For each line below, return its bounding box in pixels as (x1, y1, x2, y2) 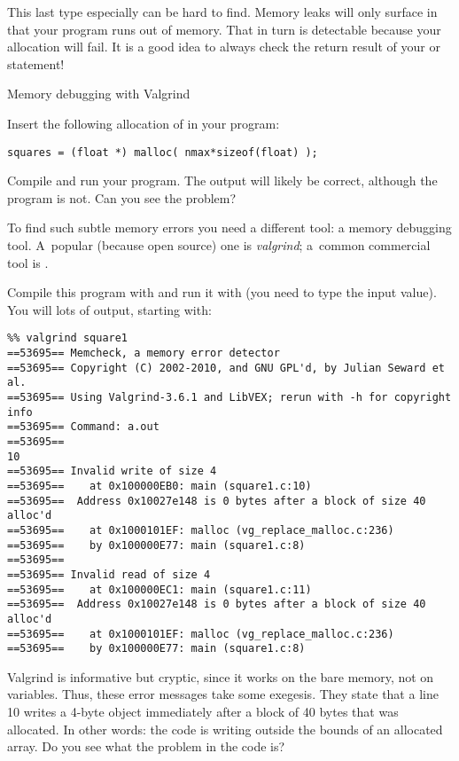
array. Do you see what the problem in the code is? (7, 737, 285, 756)
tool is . (7, 253, 49, 271)
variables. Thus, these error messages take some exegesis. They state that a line (7, 685, 439, 703)
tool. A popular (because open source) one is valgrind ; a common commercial (7, 236, 431, 254)
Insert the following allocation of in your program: (7, 114, 280, 132)
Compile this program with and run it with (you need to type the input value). (7, 283, 437, 302)
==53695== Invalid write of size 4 (7, 465, 217, 478)
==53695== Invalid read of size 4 (7, 568, 211, 581)
